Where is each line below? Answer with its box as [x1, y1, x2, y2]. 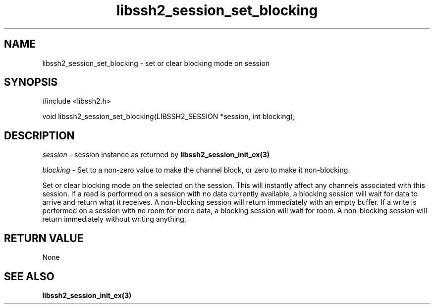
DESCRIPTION [4, 129, 75, 142]
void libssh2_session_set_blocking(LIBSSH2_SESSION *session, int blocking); [42, 112, 295, 121]
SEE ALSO [4, 270, 54, 283]
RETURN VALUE [4, 232, 84, 245]
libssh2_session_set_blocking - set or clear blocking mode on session [42, 59, 270, 67]
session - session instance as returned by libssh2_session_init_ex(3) [42, 150, 270, 159]
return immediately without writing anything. [42, 215, 186, 224]
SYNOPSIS [4, 76, 58, 89]
